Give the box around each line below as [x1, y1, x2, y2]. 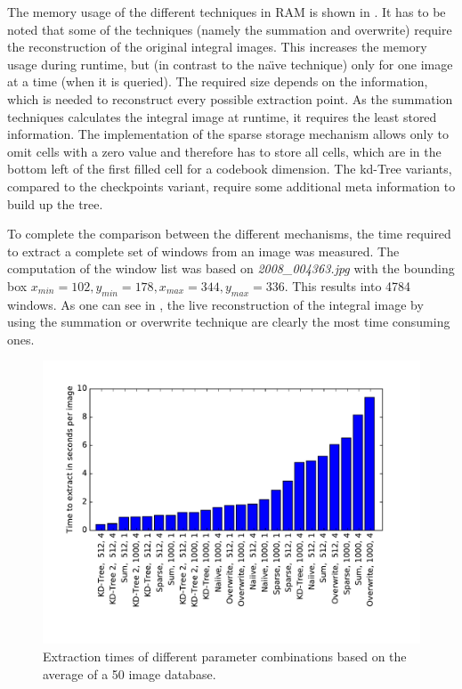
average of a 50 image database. [43, 664, 216, 683]
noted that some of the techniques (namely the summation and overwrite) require [7, 20, 452, 38]
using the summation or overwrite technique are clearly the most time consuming [7, 312, 450, 331]
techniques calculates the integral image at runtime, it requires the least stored [7, 107, 437, 126]
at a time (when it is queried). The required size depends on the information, [7, 72, 428, 91]
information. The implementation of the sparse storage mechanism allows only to [7, 125, 449, 143]
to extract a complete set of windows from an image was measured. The [7, 241, 400, 260]
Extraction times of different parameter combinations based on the [43, 647, 407, 666]
